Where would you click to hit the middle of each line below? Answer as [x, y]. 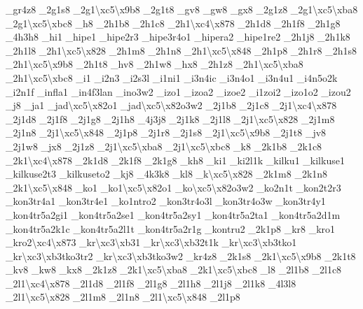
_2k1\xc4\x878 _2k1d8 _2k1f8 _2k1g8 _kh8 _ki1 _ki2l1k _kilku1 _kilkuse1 [175, 160]
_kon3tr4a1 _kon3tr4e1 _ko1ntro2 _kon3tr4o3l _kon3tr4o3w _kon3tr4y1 [166, 201]
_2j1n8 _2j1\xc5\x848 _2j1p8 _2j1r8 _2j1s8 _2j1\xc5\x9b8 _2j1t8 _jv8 [166, 132]
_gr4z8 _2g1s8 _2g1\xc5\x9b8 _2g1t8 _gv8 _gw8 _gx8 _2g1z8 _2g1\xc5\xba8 [182, 9]
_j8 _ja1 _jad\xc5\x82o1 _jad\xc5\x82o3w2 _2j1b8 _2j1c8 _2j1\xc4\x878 [171, 105]
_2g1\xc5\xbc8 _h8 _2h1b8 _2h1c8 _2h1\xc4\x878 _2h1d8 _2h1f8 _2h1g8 [173, 23]
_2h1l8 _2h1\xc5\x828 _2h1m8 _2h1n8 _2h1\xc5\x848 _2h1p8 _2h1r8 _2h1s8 [181, 50]
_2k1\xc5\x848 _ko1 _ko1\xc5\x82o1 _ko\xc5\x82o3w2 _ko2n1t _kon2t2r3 [173, 187]
